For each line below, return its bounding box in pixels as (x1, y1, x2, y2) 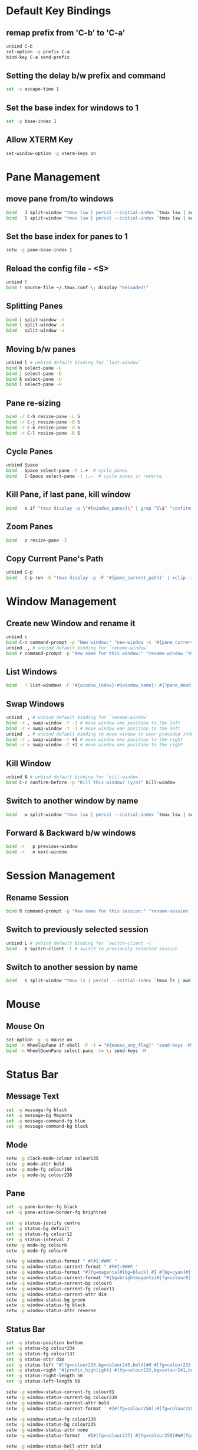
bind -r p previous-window (6, 844, 78, 850)
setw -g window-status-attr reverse (6, 1308, 96, 1314)
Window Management (6, 595, 117, 609)
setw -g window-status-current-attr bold (6, 1400, 110, 1406)
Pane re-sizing (6, 398, 61, 408)
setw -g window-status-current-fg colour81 (6, 1389, 115, 1395)
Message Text (6, 1091, 60, 1101)
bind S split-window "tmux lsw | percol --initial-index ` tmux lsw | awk (6, 215, 196, 221)
